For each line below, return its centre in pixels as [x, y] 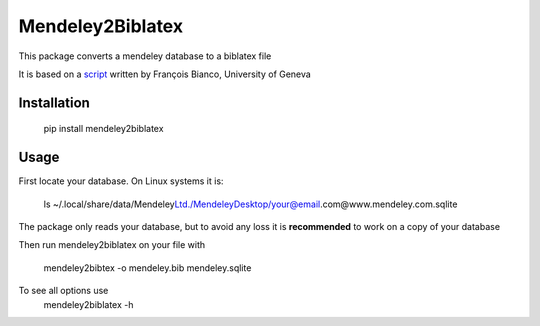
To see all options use [63, 291]
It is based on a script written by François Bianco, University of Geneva [165, 74]
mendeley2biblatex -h [88, 304]
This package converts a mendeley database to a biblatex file [145, 56]
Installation [54, 102]
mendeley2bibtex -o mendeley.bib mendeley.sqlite [147, 267]
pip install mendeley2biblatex [103, 129]
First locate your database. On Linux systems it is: [121, 181]
